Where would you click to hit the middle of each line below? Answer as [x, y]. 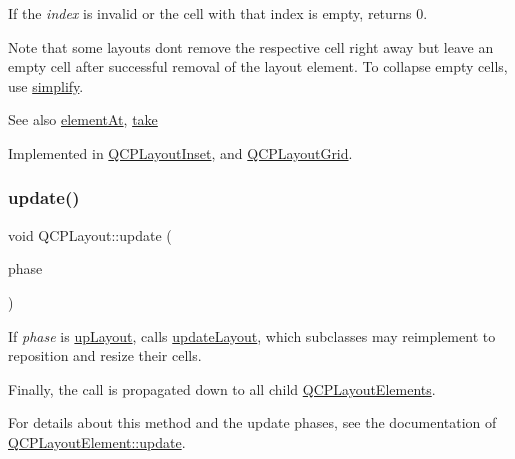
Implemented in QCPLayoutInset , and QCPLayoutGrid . [180, 152]
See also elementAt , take [83, 119]
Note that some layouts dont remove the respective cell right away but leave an [251, 46]
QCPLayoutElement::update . [97, 441]
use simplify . [46, 85]
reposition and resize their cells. [105, 355]
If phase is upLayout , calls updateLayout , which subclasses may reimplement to [252, 335]
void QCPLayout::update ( [90, 234]
